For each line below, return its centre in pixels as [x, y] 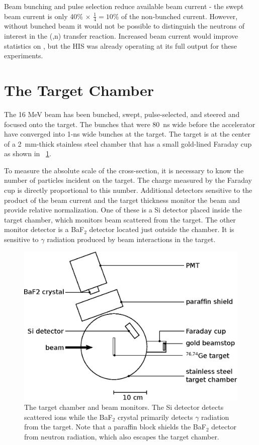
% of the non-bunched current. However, [175, 16]
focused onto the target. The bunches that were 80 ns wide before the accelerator [130, 124]
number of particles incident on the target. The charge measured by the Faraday [128, 180]
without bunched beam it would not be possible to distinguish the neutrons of [124, 26]
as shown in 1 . [28, 153]
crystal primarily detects [155, 417]
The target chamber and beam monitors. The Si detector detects [124, 407]
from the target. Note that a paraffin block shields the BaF [115, 427]
